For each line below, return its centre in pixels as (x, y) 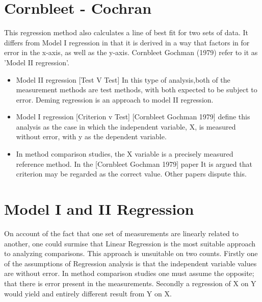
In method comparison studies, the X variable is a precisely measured (125, 154)
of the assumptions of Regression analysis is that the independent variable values (130, 263)
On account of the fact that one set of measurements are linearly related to (122, 233)
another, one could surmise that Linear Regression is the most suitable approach (130, 243)
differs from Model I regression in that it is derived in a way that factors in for (127, 42)
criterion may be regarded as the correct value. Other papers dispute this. (131, 174)
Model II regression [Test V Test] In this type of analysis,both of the (123, 79)
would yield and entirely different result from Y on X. (88, 293)
